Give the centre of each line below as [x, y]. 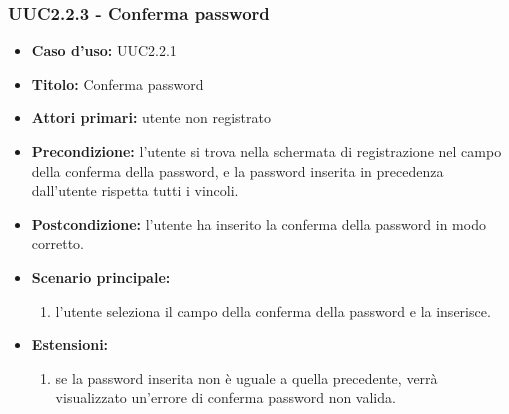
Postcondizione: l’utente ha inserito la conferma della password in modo [258, 223]
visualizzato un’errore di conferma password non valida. [225, 397]
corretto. [57, 243]
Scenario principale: [101, 276]
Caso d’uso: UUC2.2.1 [104, 50]
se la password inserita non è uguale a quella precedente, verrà [246, 377]
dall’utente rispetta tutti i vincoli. [135, 190]
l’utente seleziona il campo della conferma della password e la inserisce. [273, 310]
